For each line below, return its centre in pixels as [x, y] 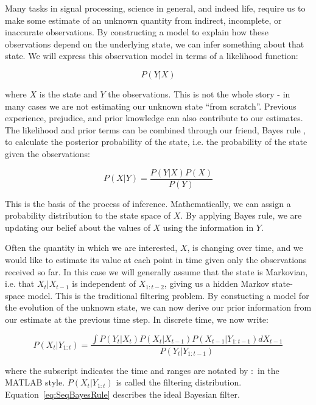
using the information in [208, 227]
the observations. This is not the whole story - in [199, 93]
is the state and [68, 93]
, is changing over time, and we [245, 248]
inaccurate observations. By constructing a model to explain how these [137, 32]
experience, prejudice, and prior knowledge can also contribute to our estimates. [154, 118]
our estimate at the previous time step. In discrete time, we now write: [137, 319]
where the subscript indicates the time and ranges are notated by [127, 370]
